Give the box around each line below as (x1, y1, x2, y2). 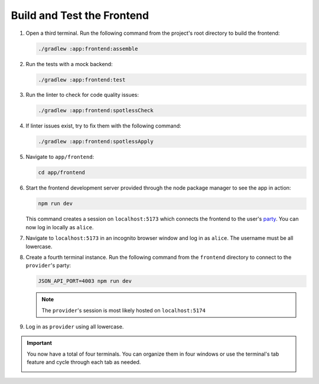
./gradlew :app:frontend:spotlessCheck (38, 107, 154, 114)
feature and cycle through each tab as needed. (27, 359, 141, 366)
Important (27, 340, 53, 347)
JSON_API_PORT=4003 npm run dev (38, 278, 132, 285)
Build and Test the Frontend (11, 9, 149, 22)
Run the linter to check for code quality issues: (25, 92, 139, 99)
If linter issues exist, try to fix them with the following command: (25, 122, 181, 129)
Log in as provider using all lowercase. (25, 323, 124, 330)
